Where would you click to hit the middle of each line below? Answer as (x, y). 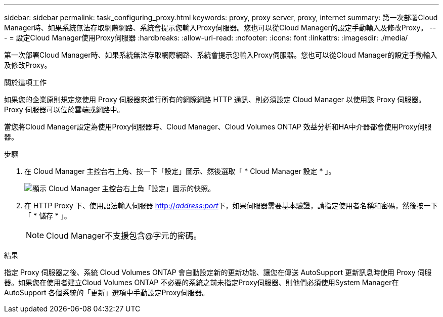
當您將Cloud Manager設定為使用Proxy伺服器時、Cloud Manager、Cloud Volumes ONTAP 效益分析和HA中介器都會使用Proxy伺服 (218, 127)
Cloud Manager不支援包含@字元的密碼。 (124, 236)
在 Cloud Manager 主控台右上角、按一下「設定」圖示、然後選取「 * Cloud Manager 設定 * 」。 (180, 171)
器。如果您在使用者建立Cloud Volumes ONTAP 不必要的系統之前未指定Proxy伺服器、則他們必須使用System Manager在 (202, 282)
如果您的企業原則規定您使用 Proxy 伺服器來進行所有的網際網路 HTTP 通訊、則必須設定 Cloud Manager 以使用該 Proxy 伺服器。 (215, 99)
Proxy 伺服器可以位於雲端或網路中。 (64, 109)
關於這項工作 (25, 82)
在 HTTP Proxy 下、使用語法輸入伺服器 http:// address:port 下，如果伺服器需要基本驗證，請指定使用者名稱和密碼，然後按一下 (231, 206)
